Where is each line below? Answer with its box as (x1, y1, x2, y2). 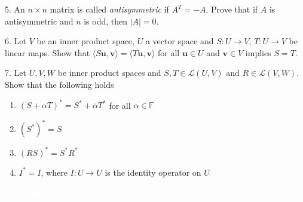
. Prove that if (206, 3, 258, 15)
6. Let (5, 35, 26, 47)
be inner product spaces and (57, 66, 161, 79)
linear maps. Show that (5, 46, 90, 59)
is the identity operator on (105, 166, 201, 178)
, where (41, 166, 68, 178)
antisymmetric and (5, 14, 74, 27)
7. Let (5, 66, 26, 79)
